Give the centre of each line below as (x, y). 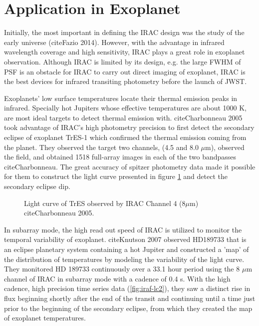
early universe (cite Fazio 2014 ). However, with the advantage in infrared (114, 42)
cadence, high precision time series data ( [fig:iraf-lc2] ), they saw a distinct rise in (127, 288)
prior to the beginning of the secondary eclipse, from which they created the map (128, 308)
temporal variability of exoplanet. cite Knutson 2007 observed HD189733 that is (125, 239)
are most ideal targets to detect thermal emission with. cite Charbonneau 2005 (123, 117)
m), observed (225, 147)
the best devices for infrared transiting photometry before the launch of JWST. (126, 81)
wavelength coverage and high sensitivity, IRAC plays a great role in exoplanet (125, 52)
